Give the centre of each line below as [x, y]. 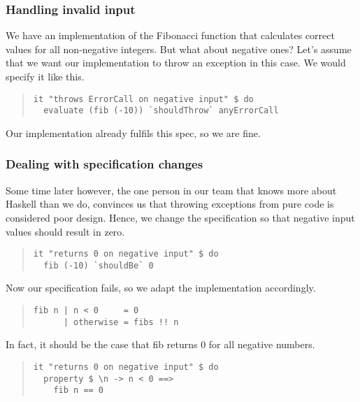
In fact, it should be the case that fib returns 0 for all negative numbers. [160, 344]
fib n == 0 [79, 390]
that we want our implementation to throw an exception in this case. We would [176, 63]
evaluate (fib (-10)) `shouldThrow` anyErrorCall [161, 111]
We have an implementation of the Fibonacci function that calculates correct [170, 35]
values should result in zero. [65, 231]
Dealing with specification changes [105, 164]
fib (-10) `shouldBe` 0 [99, 265]
